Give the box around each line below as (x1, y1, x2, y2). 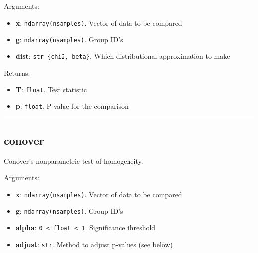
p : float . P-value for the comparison (15, 101, 129, 111)
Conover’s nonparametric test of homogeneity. (4, 155, 143, 166)
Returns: (4, 67, 30, 78)
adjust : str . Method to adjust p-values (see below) (15, 239, 173, 249)
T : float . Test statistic (15, 84, 87, 95)
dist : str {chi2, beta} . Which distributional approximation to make (15, 51, 230, 61)
